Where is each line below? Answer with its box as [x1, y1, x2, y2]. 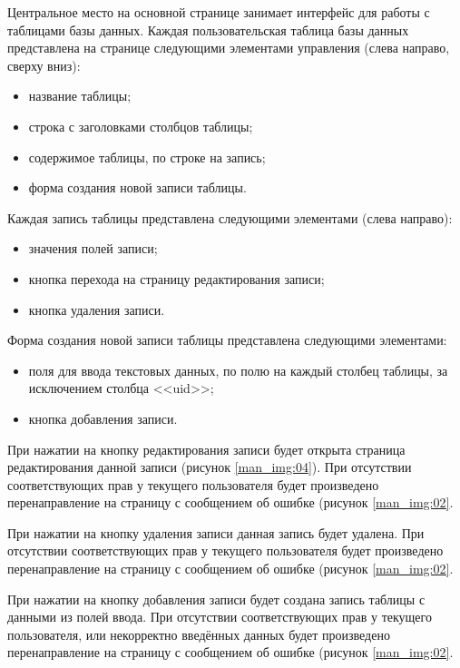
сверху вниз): [7, 55, 81, 74]
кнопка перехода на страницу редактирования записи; [28, 269, 325, 288]
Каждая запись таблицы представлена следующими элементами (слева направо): [7, 208, 453, 227]
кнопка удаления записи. [28, 300, 165, 319]
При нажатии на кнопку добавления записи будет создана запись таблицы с [7, 589, 426, 608]
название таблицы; [28, 86, 132, 105]
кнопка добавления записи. [28, 408, 178, 427]
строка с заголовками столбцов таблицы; [28, 116, 253, 135]
